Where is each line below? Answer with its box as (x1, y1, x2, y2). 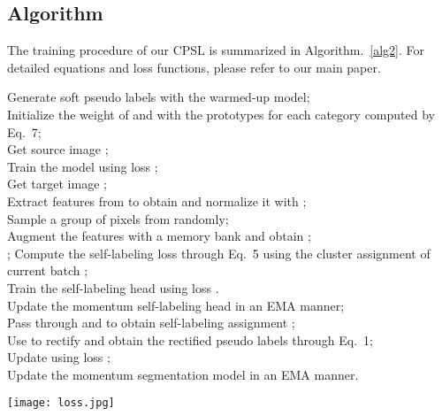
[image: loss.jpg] (7, 397, 115, 410)
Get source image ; (7, 140, 109, 158)
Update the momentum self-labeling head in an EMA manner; (7, 296, 345, 314)
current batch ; (7, 261, 88, 280)
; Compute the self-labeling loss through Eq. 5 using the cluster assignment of (7, 243, 431, 262)
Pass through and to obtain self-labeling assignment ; (7, 313, 295, 332)
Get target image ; (7, 174, 107, 193)
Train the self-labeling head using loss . (7, 278, 219, 297)
